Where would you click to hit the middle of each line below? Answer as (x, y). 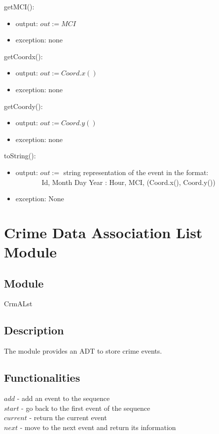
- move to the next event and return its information (98, 427)
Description (34, 330)
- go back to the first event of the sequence (86, 408)
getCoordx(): (23, 56)
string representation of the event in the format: (136, 172)
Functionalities (42, 378)
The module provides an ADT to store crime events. (83, 351)
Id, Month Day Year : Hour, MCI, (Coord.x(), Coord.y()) (128, 182)
